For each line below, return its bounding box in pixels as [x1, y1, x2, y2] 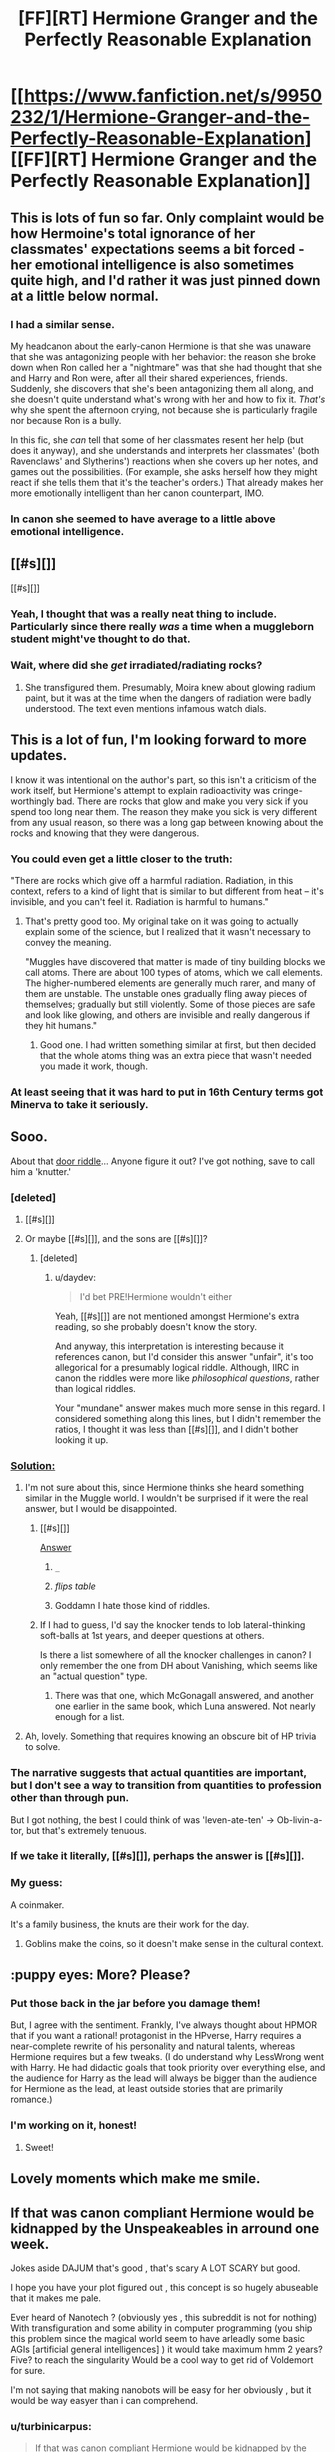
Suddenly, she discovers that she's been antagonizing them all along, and [10, 382, 314, 394]
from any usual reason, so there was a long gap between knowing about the [10, 816, 324, 828]
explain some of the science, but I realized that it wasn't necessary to [24, 925, 312, 937]
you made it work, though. [39, 1060, 148, 1072]
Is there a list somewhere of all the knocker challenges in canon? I [39, 1649, 312, 1661]
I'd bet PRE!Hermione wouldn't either [79, 1290, 233, 1302]
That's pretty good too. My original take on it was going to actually [24, 915, 299, 927]
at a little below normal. [10, 287, 160, 304]
